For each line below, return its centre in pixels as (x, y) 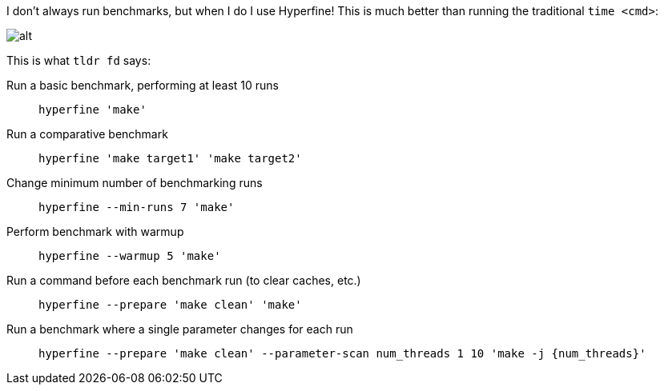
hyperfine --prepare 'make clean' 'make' (170, 305)
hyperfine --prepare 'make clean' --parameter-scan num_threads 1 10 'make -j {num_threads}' (342, 353)
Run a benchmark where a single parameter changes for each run (180, 329)
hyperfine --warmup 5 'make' (130, 256)
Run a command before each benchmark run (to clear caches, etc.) (184, 280)
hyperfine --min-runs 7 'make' (137, 207)
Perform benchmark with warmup (95, 231)
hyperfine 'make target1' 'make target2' (170, 158)
